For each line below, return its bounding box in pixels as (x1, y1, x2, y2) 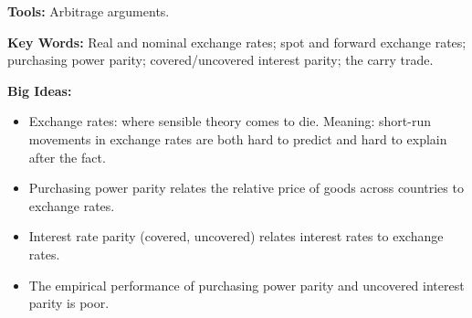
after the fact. (28, 147, 106, 166)
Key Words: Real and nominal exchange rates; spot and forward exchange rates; (7, 32, 467, 51)
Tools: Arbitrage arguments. (7, 2, 170, 20)
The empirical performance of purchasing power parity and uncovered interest (28, 275, 465, 294)
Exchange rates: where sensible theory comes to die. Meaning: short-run (28, 111, 431, 131)
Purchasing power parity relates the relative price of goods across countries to (28, 178, 464, 197)
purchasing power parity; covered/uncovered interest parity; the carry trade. (7, 50, 434, 69)
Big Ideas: (7, 80, 72, 100)
